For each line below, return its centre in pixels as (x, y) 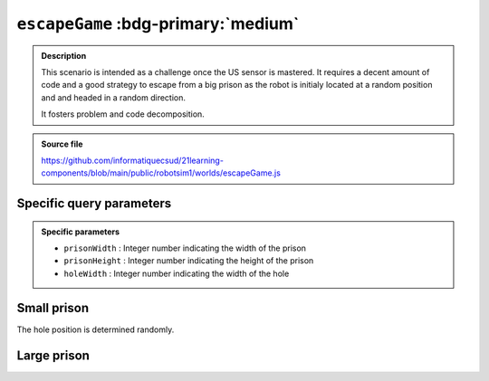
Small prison (53, 308)
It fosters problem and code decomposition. (123, 114)
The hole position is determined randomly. (96, 329)
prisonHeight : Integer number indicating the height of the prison (189, 261)
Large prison (53, 355)
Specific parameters (81, 232)
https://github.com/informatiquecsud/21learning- (132, 160)
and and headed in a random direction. (113, 97)
